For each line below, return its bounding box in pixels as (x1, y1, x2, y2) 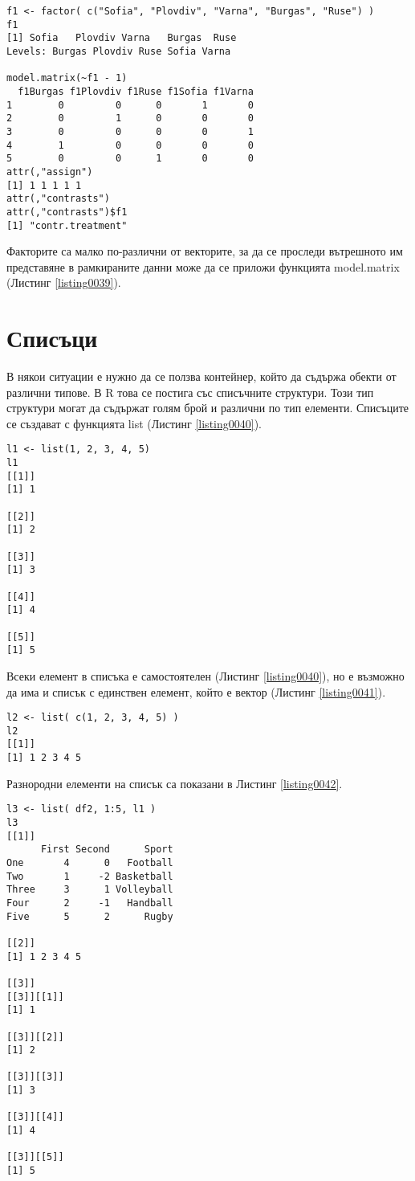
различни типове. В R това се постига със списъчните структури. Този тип (6, 383, 374, 400)
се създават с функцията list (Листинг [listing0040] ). (6, 415, 262, 431)
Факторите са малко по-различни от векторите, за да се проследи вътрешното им (6, 243, 403, 259)
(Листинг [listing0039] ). (6, 274, 121, 291)
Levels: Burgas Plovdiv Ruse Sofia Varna (6, 45, 231, 57)
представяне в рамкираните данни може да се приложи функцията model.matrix (6, 258, 400, 275)
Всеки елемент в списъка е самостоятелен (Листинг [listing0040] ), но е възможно (6, 667, 405, 684)
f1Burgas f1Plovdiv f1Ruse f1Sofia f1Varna (18, 85, 254, 97)
